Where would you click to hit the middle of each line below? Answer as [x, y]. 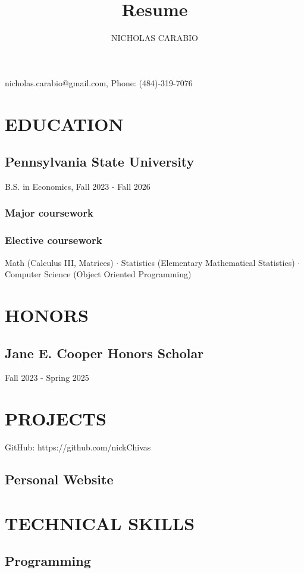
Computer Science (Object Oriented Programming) [98, 274]
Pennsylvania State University [100, 162]
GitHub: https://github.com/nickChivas [78, 447]
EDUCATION [64, 123]
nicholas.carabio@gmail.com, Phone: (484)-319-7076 [99, 82]
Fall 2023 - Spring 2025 [47, 378]
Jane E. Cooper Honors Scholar [104, 353]
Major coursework [49, 213]
